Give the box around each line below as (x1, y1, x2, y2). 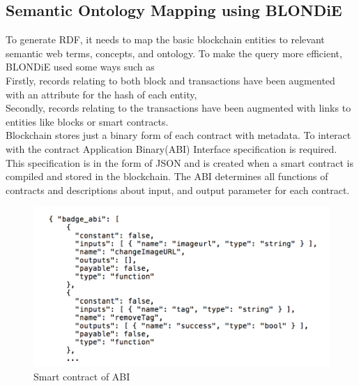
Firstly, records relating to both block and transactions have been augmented (6, 73, 335, 87)
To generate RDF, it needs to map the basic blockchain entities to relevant (6, 32, 325, 47)
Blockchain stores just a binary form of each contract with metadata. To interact (6, 128, 351, 142)
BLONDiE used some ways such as (6, 59, 155, 74)
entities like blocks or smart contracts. (6, 114, 169, 128)
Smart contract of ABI (33, 369, 130, 383)
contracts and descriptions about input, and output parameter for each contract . (6, 182, 350, 197)
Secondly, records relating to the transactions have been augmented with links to (6, 101, 351, 115)
